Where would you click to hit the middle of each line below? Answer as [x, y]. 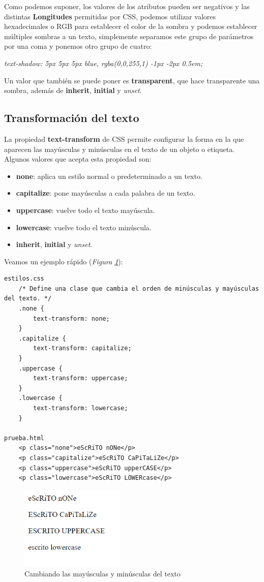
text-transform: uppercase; [81, 378]
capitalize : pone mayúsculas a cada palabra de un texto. [106, 193]
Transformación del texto [72, 118]
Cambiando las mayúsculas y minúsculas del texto [102, 574]
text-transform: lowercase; [81, 408]
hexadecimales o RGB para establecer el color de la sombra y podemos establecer [131, 26]
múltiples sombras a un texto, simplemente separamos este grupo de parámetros [129, 36]
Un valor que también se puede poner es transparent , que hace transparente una [132, 80]
